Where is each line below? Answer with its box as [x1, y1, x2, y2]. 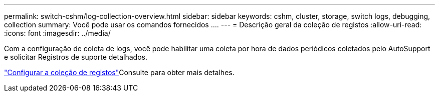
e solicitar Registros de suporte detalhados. [4, 53, 147, 61]
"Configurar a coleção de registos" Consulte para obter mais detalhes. [4, 68, 235, 77]
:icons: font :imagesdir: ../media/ [4, 29, 111, 37]
